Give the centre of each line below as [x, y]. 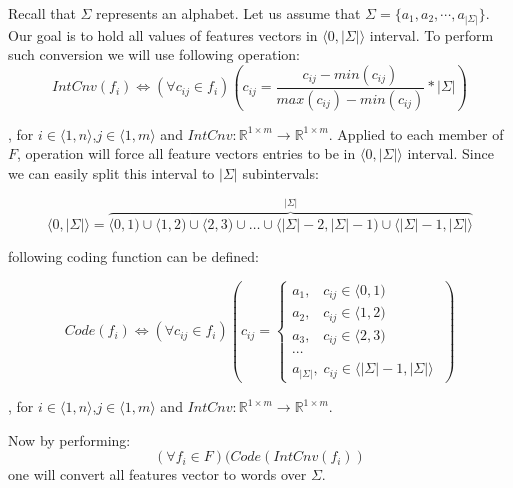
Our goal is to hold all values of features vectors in [163, 34]
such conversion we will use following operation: [154, 54]
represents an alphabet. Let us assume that [228, 13]
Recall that [42, 13]
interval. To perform [431, 34]
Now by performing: [69, 439]
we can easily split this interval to [111, 172]
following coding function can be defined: [133, 255]
